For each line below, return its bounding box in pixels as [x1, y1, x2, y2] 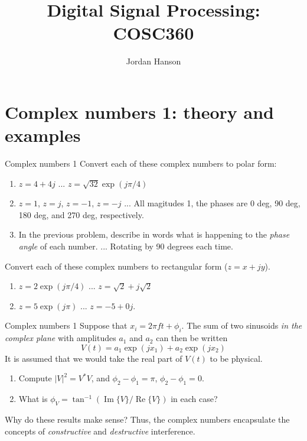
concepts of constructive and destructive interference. [5, 424, 195, 437]
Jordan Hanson [126, 55, 181, 67]
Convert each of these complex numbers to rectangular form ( [5, 260, 228, 272]
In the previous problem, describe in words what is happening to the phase [18, 228, 290, 241]
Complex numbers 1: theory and [5, 99, 275, 124]
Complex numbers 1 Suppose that [5, 319, 128, 332]
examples [5, 123, 81, 147]
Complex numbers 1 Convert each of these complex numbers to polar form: [5, 157, 277, 170]
